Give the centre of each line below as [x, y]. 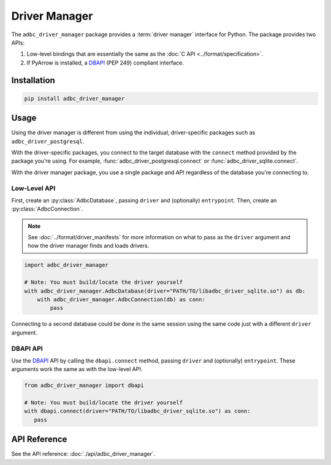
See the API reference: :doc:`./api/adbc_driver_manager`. [83, 454]
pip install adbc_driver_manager [74, 98]
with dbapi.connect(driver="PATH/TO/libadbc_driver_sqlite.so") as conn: [137, 411]
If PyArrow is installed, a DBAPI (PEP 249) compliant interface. [105, 63]
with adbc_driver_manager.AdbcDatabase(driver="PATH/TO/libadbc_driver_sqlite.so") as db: [165, 291]
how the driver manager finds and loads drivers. [89, 246]
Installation [33, 80]
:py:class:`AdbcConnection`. [47, 209]
